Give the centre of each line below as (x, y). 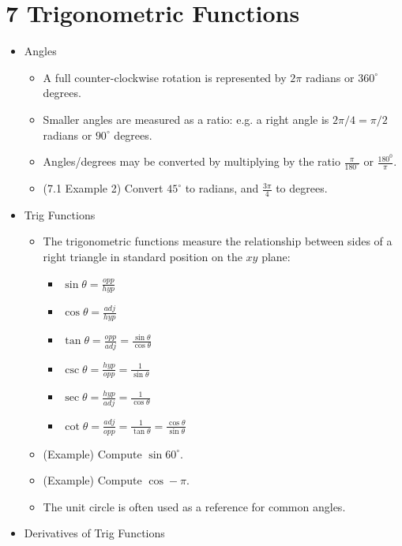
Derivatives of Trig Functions (94, 533)
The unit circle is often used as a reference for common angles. (194, 506)
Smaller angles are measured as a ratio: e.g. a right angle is (186, 119)
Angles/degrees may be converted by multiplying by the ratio (192, 161)
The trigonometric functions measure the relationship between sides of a (218, 241)
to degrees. (302, 188)
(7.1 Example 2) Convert (103, 188)
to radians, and (222, 188)
